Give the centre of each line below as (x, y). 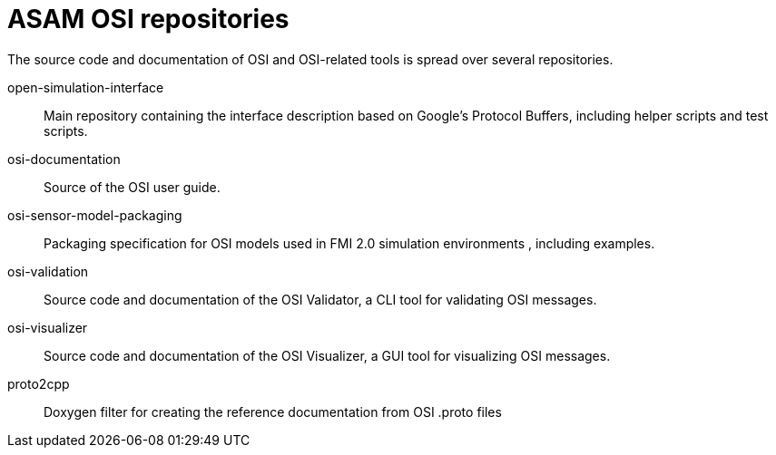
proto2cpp (39, 383)
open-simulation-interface (86, 87)
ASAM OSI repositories (148, 19)
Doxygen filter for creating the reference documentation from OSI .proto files (273, 411)
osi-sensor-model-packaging (95, 215)
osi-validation (48, 271)
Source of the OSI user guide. (132, 187)
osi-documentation (64, 159)
